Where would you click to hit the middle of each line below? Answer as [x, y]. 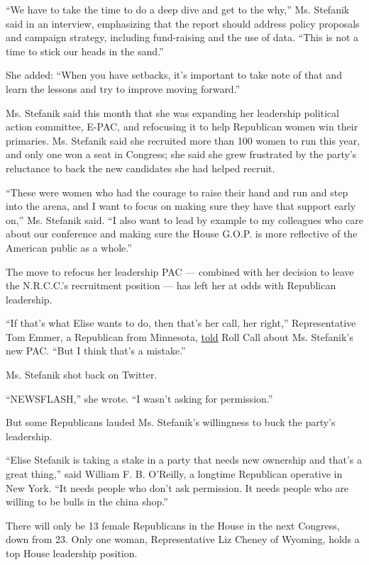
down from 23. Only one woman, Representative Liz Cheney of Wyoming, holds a [183, 539]
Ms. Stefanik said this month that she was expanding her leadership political [172, 112]
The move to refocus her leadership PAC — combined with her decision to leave [180, 271]
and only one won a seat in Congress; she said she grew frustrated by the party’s [181, 154]
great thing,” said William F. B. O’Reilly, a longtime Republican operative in [174, 474]
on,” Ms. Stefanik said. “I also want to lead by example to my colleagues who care [184, 219]
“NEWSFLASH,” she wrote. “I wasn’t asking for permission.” [139, 398]
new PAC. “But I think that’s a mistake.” [96, 351]
